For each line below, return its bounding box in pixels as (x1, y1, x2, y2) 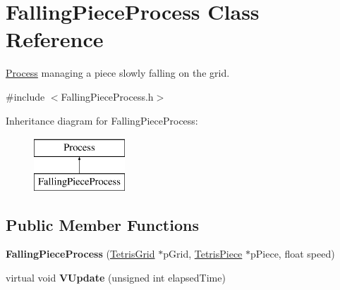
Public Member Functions (6, 213, 199, 235)
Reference (6, 25, 104, 53)
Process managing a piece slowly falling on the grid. (6, 65, 230, 80)
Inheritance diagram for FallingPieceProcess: (6, 113, 198, 127)
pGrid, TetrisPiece (163, 246, 243, 261)
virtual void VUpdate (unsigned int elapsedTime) (6, 270, 226, 285)
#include (6, 89, 45, 103)
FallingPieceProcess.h (61, 89, 154, 103)
